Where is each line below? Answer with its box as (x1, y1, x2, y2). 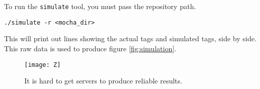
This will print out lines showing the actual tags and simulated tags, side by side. (4, 33, 257, 44)
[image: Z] (24, 61, 61, 68)
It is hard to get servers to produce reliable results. (24, 75, 182, 86)
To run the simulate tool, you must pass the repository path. (4, 1, 196, 11)
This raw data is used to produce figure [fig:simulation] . (4, 43, 176, 53)
